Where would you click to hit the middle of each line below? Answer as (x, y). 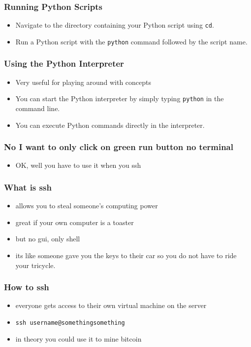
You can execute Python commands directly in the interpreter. (110, 125)
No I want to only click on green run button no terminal (119, 147)
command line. (38, 108)
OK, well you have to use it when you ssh (78, 165)
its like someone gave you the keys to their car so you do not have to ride (126, 255)
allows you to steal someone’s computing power (87, 206)
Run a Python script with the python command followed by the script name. (131, 41)
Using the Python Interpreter (64, 63)
